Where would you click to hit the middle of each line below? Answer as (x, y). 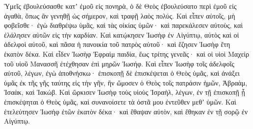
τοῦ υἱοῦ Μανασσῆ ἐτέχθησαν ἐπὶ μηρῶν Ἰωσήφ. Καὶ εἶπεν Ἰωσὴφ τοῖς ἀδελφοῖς (119, 63)
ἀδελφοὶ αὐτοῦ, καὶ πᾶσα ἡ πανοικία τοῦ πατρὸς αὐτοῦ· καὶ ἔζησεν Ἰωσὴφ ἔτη (117, 44)
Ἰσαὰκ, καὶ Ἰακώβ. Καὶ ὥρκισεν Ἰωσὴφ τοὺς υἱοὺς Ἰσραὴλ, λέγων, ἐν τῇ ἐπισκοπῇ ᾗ (125, 92)
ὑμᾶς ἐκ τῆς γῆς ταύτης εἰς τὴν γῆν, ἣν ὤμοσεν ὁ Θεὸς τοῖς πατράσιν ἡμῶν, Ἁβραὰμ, (126, 82)
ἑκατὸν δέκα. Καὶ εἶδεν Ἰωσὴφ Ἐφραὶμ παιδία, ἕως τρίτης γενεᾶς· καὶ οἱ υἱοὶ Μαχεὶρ (127, 54)
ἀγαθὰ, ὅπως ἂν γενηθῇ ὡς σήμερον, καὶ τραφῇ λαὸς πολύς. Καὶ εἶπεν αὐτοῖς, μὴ (120, 15)
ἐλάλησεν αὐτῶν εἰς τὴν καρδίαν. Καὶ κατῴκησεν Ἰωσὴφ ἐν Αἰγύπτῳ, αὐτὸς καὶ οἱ (122, 34)
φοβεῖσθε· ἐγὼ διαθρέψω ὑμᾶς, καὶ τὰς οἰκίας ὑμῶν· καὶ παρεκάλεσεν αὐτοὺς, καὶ (124, 25)
